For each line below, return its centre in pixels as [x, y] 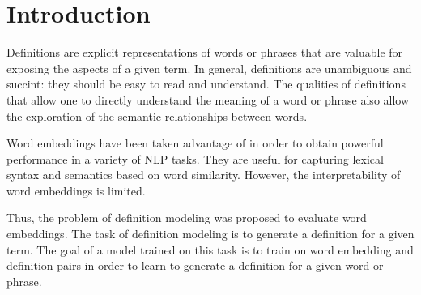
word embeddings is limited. [76, 190]
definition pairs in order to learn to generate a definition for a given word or [195, 265]
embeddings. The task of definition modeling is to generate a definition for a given [210, 234]
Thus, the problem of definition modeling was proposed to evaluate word [187, 218]
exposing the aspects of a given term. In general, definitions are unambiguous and [209, 68]
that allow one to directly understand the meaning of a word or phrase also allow [208, 99]
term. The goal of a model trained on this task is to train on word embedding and [210, 249]
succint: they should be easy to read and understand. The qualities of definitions [206, 84]
